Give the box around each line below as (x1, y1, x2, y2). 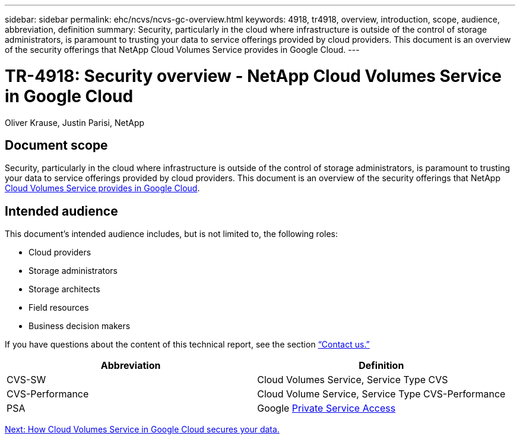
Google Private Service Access (257, 402, 396, 415)
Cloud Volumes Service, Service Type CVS (257, 374, 448, 386)
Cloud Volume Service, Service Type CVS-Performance (257, 388, 506, 400)
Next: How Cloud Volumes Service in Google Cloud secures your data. (5, 424, 280, 435)
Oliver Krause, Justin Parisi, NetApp (5, 117, 145, 128)
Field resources (28, 302, 89, 313)
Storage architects (28, 284, 100, 295)
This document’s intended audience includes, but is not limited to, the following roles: (5, 229, 338, 239)
